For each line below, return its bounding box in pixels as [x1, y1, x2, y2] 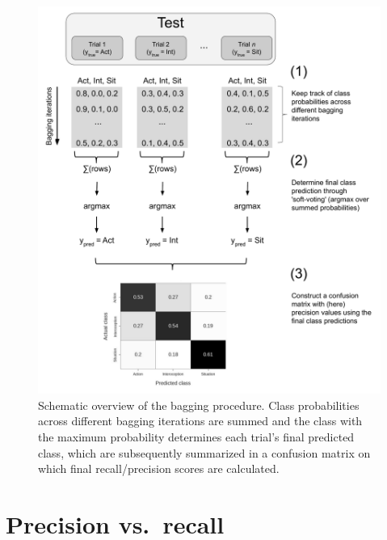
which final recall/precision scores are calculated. [38, 460, 280, 477]
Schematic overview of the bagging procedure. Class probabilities [38, 396, 360, 413]
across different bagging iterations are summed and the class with [38, 412, 363, 429]
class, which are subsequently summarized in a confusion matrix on [38, 444, 371, 461]
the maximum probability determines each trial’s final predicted [38, 428, 355, 445]
